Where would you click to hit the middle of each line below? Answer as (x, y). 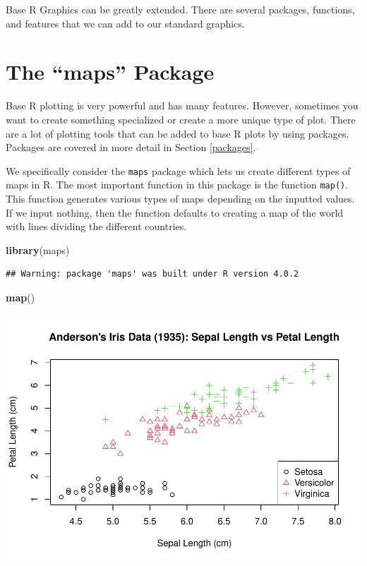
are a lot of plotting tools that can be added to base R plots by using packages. (178, 133)
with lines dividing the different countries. (96, 226)
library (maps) (38, 249)
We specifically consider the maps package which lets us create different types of (178, 170)
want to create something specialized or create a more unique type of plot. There (181, 119)
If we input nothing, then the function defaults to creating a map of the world (175, 212)
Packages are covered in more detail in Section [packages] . (131, 147)
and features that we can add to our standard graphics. (125, 23)
